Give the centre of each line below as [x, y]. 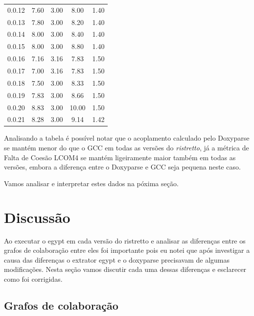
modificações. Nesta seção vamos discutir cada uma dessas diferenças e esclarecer [125, 269]
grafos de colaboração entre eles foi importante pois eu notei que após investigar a [127, 250]
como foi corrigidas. [33, 279]
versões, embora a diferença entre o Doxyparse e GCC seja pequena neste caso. [122, 167]
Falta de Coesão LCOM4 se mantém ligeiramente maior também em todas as [120, 157]
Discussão [37, 217]
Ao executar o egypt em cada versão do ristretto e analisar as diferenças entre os [125, 240]
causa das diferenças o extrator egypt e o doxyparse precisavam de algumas [117, 259]
